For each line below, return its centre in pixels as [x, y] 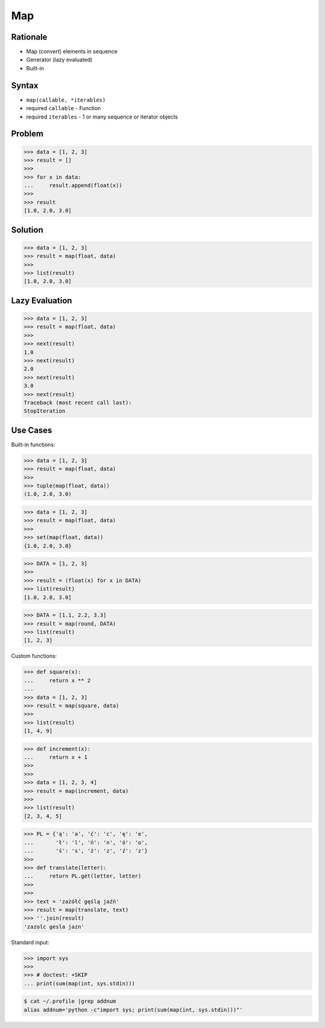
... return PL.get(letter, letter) [82, 876]
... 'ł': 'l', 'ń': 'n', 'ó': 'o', [86, 842]
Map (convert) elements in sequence [72, 52]
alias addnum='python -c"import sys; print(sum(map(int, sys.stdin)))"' [133, 1010]
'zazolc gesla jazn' [54, 927]
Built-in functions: [33, 445]
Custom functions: [34, 656]
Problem [27, 134]
